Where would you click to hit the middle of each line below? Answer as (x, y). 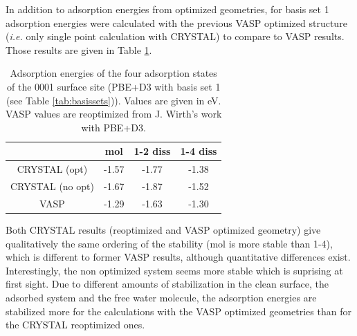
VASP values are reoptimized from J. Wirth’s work (114, 114)
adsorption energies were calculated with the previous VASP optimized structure (176, 22)
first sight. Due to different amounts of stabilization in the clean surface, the (167, 284)
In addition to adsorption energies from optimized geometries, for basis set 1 (167, 9)
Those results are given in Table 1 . (79, 49)
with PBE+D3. (113, 127)
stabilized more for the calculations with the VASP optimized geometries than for (178, 311)
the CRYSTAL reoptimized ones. (75, 325)
